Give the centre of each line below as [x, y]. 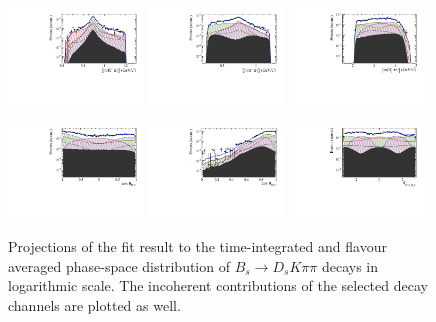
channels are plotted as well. [94, 304]
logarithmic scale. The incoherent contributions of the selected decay [218, 285]
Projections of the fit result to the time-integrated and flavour [197, 245]
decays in [349, 265]
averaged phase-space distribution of [119, 265]
